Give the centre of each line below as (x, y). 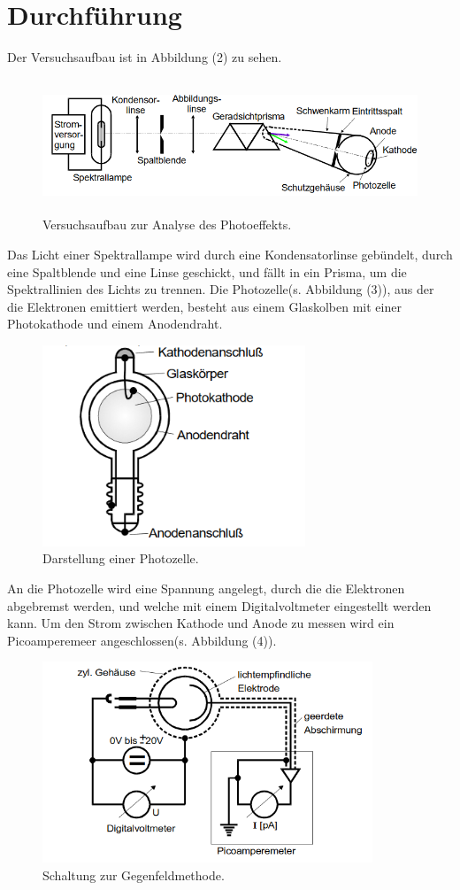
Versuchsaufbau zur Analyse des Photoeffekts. (167, 224)
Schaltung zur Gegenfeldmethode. (134, 875)
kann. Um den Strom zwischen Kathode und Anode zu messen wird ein (201, 623)
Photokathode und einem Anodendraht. (115, 324)
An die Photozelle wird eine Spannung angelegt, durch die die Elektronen (206, 588)
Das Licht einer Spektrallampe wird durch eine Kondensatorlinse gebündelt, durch (230, 255)
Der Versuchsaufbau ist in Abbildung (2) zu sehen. (145, 57)
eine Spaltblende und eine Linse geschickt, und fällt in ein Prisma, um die (207, 271)
